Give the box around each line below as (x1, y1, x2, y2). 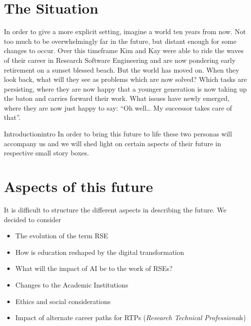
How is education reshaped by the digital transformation (15, 247, 184, 257)
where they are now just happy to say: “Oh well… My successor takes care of (4, 102, 232, 113)
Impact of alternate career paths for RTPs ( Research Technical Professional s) (15, 312, 246, 323)
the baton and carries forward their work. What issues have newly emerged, (4, 93, 230, 103)
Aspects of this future (4, 176, 153, 196)
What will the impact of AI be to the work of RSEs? (15, 263, 173, 273)
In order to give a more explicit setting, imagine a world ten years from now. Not (4, 26, 246, 37)
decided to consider (4, 214, 61, 224)
